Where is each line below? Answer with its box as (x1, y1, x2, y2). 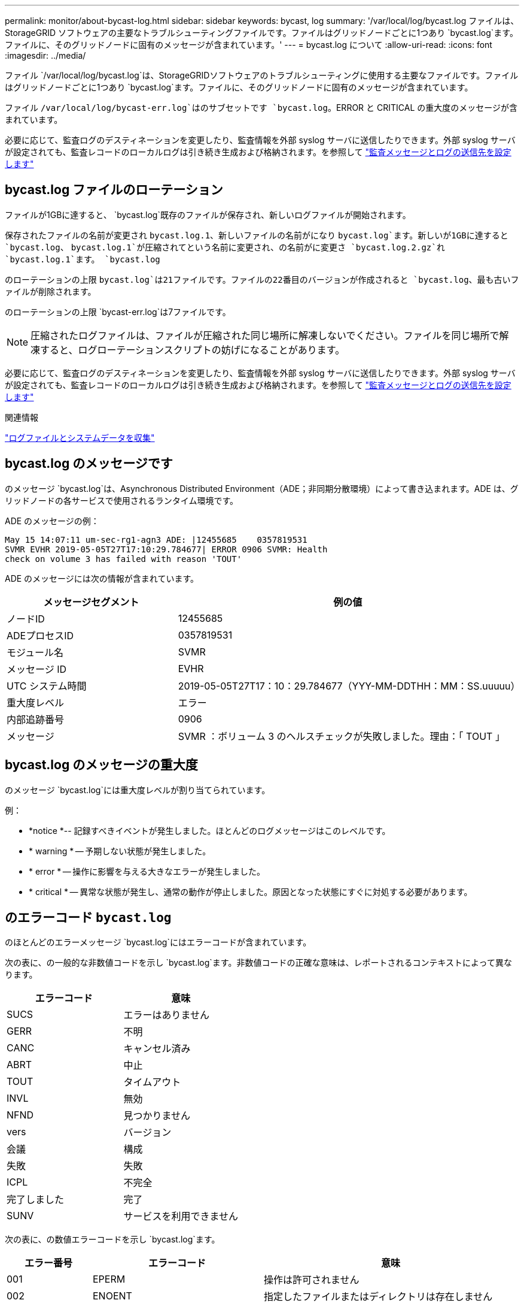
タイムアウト (123, 1076, 181, 1089)
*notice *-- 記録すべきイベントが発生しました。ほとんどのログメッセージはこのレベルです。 (29, 825, 391, 836)
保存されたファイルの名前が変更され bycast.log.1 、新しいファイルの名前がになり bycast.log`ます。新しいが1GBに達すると (5, 229, 508, 240)
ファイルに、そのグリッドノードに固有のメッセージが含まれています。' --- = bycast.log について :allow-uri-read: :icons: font (5, 40, 492, 50)
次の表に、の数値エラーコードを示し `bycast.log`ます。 (5, 1234, 220, 1245)
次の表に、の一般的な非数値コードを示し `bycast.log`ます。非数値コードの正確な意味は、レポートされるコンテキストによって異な (5, 957, 512, 968)
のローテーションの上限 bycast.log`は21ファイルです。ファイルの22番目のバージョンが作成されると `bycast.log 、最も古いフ (5, 274, 519, 285)
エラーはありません (123, 1009, 210, 1021)
